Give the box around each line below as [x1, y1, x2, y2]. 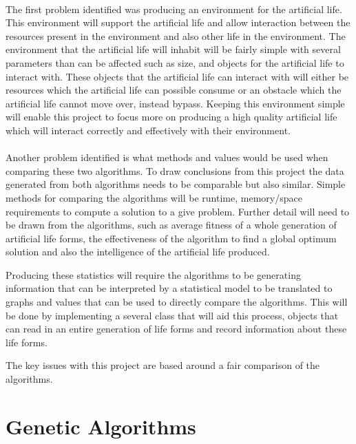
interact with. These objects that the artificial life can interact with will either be [6, 69, 349, 83]
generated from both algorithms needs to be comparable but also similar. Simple [6, 177, 346, 191]
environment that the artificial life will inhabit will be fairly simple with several [6, 42, 341, 56]
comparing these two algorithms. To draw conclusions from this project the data [6, 163, 344, 178]
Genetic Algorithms [6, 412, 196, 440]
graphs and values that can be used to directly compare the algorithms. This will [6, 295, 348, 309]
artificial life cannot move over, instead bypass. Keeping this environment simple [6, 96, 345, 110]
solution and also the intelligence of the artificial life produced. [6, 244, 270, 259]
